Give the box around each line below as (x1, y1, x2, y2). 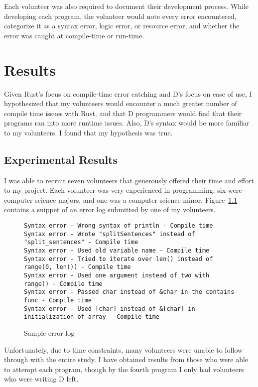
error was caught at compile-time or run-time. (4, 30, 144, 40)
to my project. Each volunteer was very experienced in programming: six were (4, 185, 242, 195)
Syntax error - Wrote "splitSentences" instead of (24, 230, 195, 238)
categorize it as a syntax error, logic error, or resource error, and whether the (4, 20, 240, 31)
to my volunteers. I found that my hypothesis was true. (4, 127, 173, 137)
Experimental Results (4, 151, 118, 167)
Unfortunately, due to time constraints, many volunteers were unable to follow (4, 344, 243, 355)
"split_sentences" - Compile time (24, 239, 138, 246)
